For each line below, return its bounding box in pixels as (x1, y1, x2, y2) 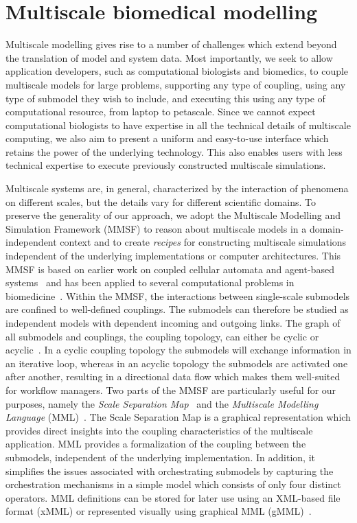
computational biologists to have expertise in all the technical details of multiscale (5, 117, 351, 132)
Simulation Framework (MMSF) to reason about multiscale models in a (5, 221, 307, 235)
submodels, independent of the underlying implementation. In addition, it (5, 450, 315, 464)
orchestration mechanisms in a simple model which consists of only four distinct (5, 477, 341, 491)
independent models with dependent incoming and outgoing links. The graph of (5, 316, 341, 329)
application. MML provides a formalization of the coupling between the (5, 437, 306, 451)
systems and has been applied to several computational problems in (5, 275, 295, 290)
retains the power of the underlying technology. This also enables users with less (5, 144, 343, 159)
